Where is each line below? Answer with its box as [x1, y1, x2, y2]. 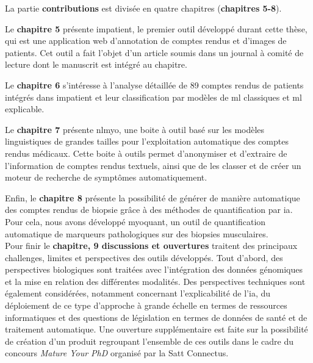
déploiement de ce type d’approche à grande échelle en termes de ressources [5, 299, 287, 312]
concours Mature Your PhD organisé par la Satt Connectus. [5, 347, 229, 359]
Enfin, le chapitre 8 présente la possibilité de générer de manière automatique [5, 191, 300, 204]
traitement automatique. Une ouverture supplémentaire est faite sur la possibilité [5, 323, 308, 336]
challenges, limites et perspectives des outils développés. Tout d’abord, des [5, 251, 283, 264]
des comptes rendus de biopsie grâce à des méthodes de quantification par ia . [5, 203, 293, 216]
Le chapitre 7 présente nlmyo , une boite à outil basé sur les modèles [5, 123, 265, 135]
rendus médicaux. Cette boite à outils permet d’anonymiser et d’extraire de [5, 146, 287, 159]
